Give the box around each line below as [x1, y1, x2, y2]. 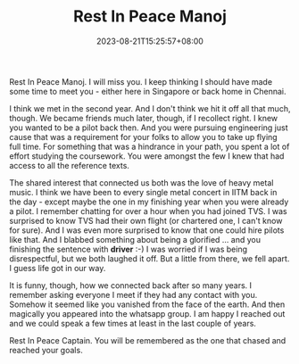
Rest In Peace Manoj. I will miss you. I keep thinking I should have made [9, 76, 273, 87]
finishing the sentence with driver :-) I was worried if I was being [9, 244, 248, 254]
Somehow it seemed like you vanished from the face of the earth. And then [9, 299, 286, 310]
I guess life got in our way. [9, 262, 106, 273]
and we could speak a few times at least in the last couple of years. [9, 318, 257, 328]
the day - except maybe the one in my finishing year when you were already [9, 196, 289, 207]
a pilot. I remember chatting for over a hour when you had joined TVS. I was [9, 205, 287, 216]
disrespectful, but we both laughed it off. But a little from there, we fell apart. [9, 252, 290, 264]
